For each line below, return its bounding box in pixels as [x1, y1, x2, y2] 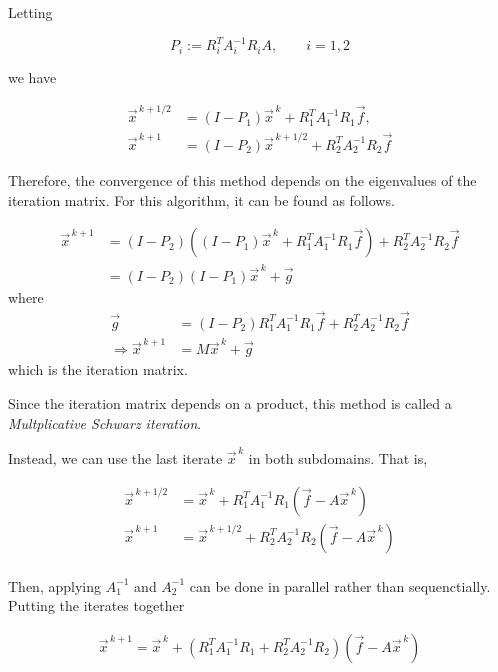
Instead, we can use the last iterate [8, 447, 223, 468]
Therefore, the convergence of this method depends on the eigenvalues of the [8, 169, 477, 190]
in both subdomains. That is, [248, 447, 428, 468]
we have [8, 66, 57, 87]
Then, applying [8, 575, 101, 596]
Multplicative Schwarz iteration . [8, 412, 202, 433]
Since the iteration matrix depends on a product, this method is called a [8, 393, 452, 414]
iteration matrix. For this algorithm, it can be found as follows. [8, 189, 395, 210]
